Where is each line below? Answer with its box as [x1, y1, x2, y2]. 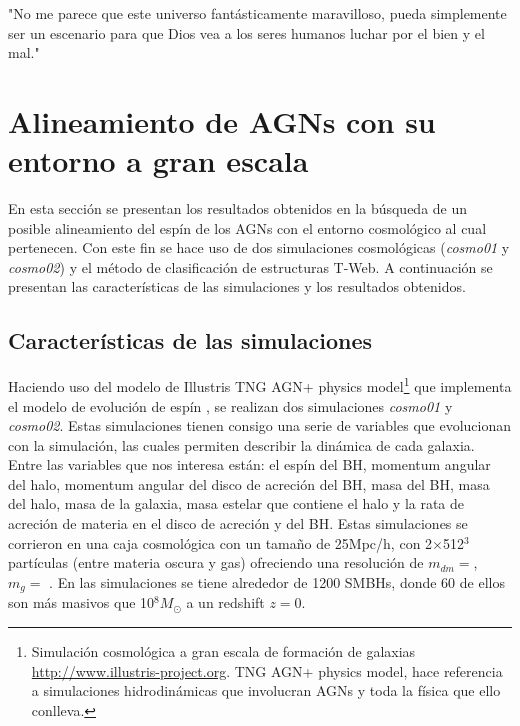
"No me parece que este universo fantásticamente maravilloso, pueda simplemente [8, 3, 507, 23]
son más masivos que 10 [8, 592, 155, 613]
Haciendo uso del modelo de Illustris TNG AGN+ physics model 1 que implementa [8, 373, 512, 396]
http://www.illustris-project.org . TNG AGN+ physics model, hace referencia [31, 660, 503, 681]
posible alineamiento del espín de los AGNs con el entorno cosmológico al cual [8, 217, 487, 238]
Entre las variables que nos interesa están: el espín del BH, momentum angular [8, 454, 491, 475]
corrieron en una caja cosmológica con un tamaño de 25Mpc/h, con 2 [8, 532, 433, 553]
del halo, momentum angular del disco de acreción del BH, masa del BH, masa [8, 473, 490, 494]
